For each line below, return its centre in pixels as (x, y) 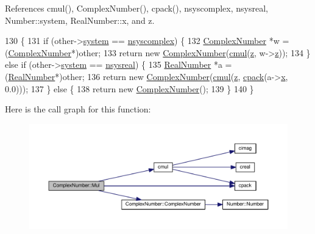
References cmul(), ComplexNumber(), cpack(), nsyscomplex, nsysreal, (136, 8)
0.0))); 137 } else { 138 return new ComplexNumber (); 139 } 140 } (129, 88)
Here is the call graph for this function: (78, 109)
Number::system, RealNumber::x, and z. (80, 20)
